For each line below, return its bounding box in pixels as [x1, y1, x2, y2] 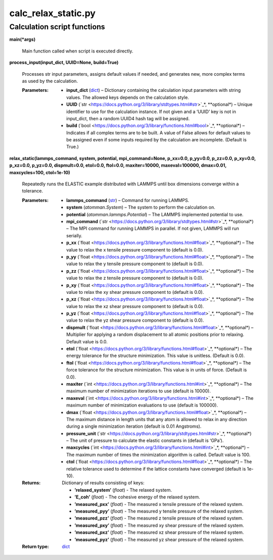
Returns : [22, 480, 41, 486]
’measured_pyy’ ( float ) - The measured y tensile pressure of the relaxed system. [74, 508, 244, 514]
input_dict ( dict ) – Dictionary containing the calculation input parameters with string [66, 87, 241, 93]
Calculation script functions [9, 22, 106, 31]
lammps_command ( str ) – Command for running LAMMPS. [66, 197, 190, 203]
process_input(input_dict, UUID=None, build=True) [9, 60, 119, 66]
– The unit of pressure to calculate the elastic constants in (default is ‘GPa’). [66, 437, 224, 444]
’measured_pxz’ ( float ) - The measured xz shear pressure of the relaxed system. [74, 529, 244, 535]
